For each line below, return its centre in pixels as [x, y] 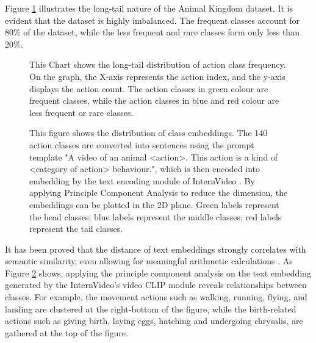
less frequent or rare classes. [81, 112]
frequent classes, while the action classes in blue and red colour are [154, 100]
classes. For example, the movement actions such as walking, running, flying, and [156, 297]
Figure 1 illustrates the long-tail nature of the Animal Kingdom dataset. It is [149, 8]
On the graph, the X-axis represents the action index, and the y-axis [157, 76]
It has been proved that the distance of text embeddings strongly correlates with [156, 249]
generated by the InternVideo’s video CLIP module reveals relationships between [156, 285]
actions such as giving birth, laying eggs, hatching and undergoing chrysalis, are [154, 321]
